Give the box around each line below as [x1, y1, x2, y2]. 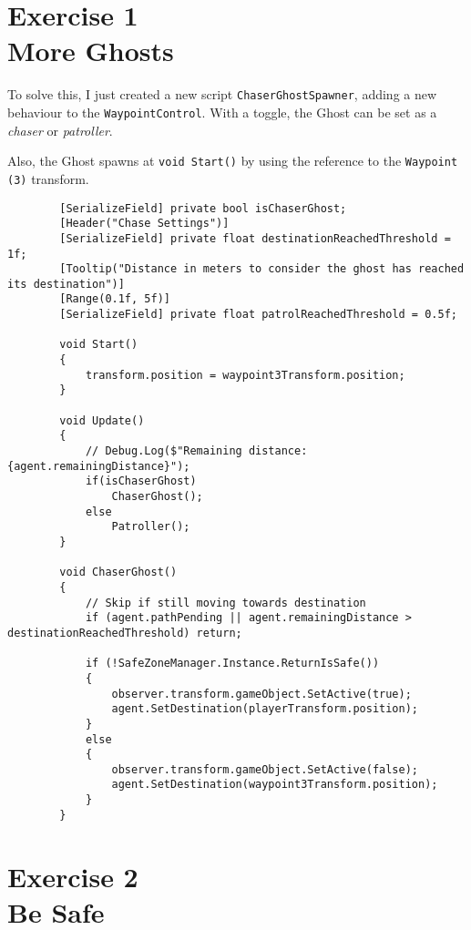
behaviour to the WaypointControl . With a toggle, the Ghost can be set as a [7, 102, 437, 121]
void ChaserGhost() [59, 566, 178, 579]
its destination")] [7, 277, 125, 291]
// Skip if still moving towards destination [85, 596, 366, 609]
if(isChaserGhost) [85, 475, 197, 488]
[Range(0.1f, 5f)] [59, 292, 170, 306]
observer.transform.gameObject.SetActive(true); [111, 687, 412, 700]
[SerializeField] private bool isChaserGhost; [59, 201, 347, 215]
